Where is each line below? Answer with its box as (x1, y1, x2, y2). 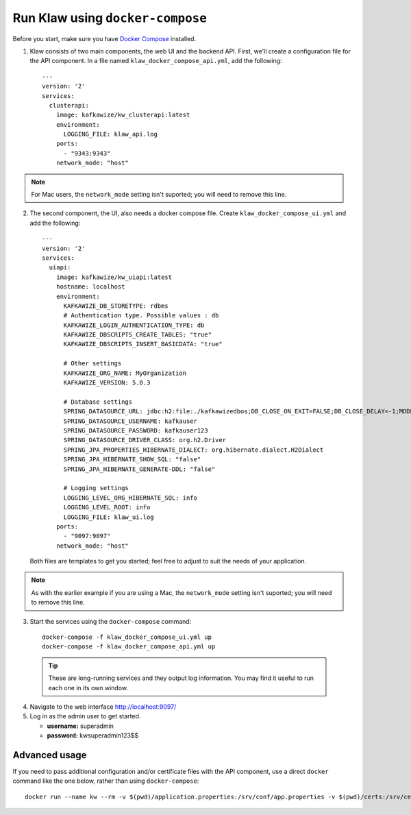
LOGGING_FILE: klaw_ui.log (63, 513, 154, 521)
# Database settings (63, 398, 133, 406)
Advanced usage (12, 749, 87, 761)
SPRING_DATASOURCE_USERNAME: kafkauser (63, 417, 198, 425)
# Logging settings (63, 484, 129, 492)
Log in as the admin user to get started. (29, 712, 141, 720)
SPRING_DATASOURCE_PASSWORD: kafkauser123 (63, 427, 208, 435)
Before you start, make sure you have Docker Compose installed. (12, 34, 197, 42)
